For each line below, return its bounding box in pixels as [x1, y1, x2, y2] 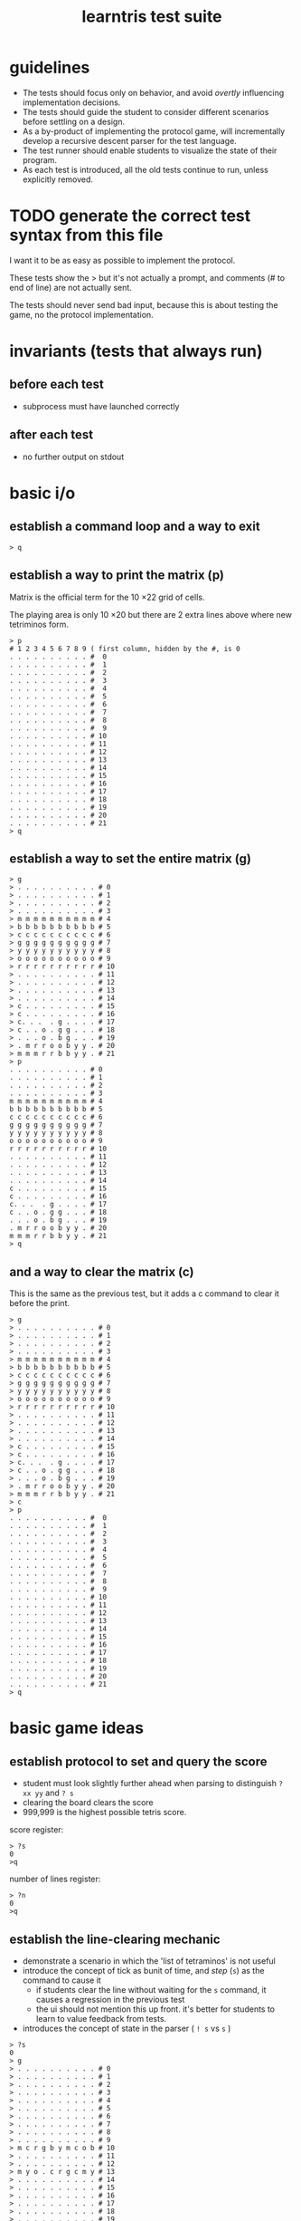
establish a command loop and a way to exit [9, 519, 260, 534]
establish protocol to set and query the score [9, 1754, 268, 1769]
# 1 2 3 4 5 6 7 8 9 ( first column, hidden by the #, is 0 [9, 644, 241, 653]
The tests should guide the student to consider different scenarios [22, 106, 269, 117]
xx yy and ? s [22, 1787, 74, 1799]
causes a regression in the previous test [35, 1994, 185, 2005]
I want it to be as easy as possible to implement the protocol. [9, 255, 236, 265]
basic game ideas [9, 1718, 145, 1738]
